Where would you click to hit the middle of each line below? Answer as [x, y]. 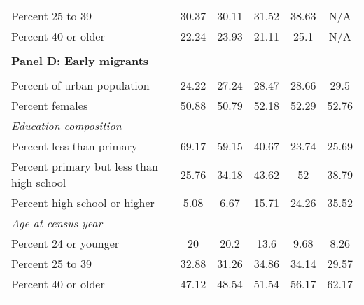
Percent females [50, 105]
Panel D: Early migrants [80, 61]
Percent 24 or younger [65, 243]
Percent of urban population [80, 85]
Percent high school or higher [83, 203]
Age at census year [57, 223]
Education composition [66, 126]
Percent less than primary [75, 146]
